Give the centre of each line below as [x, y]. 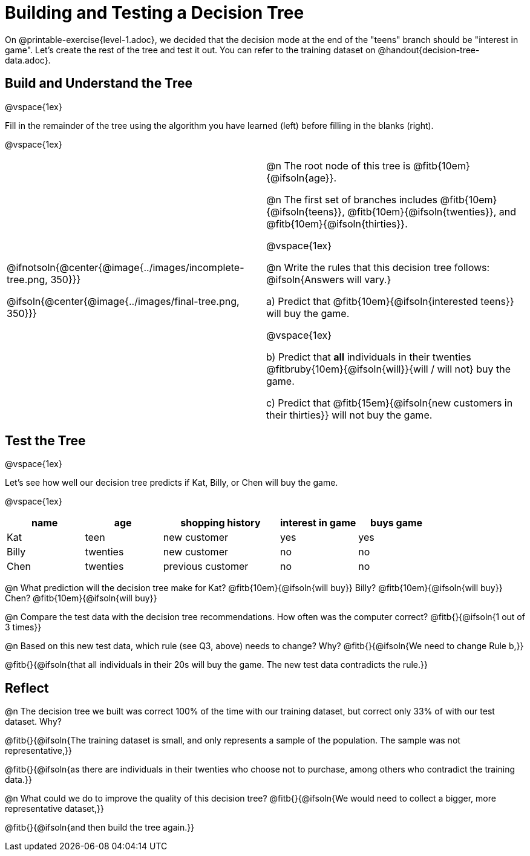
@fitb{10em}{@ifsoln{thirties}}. [337, 224]
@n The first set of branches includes [352, 199]
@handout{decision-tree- [429, 50]
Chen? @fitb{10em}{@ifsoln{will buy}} [81, 598]
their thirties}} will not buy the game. [349, 415]
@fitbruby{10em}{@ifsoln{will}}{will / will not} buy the [388, 369]
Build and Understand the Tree [99, 83]
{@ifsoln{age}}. [302, 178]
